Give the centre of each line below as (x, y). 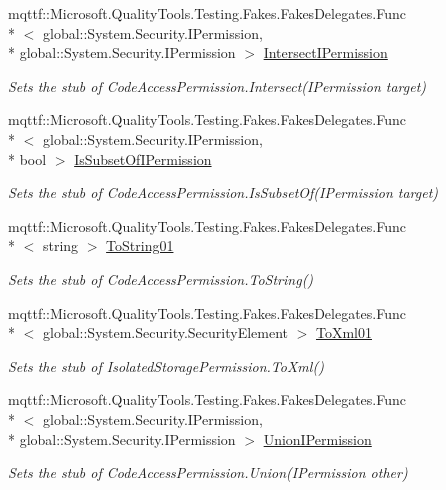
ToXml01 (343, 332)
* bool (27, 158)
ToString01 (140, 245)
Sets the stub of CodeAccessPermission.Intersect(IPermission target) (217, 85)
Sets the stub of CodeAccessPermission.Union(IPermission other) (208, 472)
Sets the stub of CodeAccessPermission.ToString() (161, 278)
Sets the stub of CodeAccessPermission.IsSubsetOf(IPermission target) (223, 192)
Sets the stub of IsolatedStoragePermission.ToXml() (166, 365)
